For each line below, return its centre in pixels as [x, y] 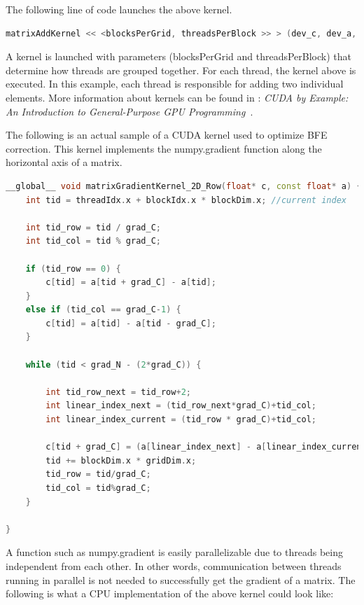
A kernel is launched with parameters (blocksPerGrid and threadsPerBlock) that [179, 56]
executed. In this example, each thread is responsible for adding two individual [175, 84]
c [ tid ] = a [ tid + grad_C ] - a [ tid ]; [131, 283]
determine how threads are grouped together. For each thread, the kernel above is [181, 70]
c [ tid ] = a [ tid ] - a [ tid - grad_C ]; [131, 323]
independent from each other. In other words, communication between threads [174, 565]
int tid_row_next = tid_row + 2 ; [118, 392]
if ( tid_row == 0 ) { [73, 269]
